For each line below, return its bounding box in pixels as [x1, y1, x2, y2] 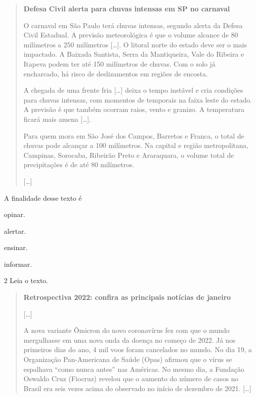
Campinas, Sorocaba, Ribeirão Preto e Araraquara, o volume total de [23, 149, 234, 160]
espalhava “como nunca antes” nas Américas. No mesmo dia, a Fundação [23, 363, 245, 374]
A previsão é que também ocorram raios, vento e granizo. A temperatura [23, 104, 245, 114]
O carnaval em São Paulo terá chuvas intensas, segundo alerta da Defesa [23, 20, 243, 30]
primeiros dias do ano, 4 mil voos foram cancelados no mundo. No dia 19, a [23, 344, 252, 355]
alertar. [4, 225, 26, 236]
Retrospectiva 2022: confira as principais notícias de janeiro [23, 292, 231, 302]
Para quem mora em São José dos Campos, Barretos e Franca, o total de [23, 130, 244, 141]
